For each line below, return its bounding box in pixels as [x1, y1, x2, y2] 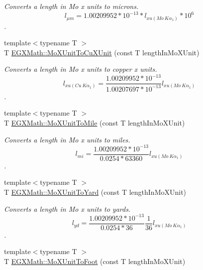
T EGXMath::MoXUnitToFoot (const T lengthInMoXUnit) [4, 256, 186, 266]
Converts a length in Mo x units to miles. [4, 134, 130, 144]
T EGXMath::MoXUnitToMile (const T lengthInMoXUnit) [4, 118, 185, 128]
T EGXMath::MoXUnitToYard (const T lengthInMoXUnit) [4, 187, 187, 197]
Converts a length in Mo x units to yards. [4, 203, 131, 214]
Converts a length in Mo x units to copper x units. [4, 64, 157, 74]
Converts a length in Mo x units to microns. [4, 1, 139, 11]
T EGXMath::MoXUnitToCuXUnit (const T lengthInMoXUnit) [4, 47, 200, 57]
